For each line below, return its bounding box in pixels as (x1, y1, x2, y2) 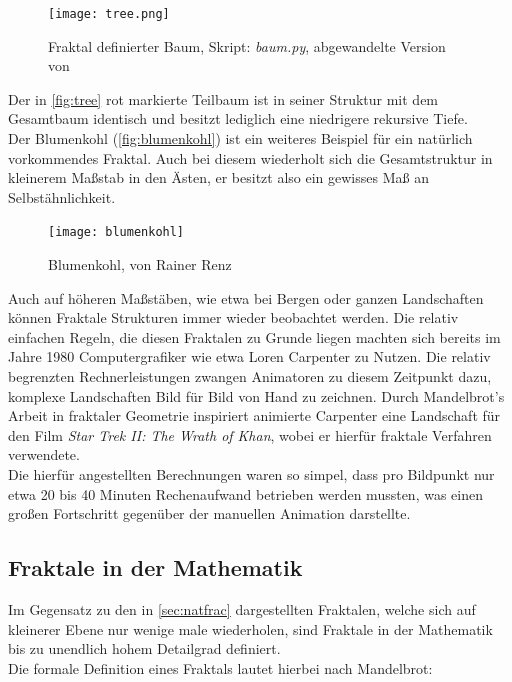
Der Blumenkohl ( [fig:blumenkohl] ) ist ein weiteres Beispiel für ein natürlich (8, 128, 473, 149)
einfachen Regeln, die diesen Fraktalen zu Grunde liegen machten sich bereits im (8, 326, 501, 347)
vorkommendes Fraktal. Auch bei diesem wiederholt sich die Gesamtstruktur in (8, 147, 493, 168)
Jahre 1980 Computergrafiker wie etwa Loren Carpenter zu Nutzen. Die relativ (8, 346, 491, 367)
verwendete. (8, 444, 80, 465)
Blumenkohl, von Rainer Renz (48, 254, 232, 275)
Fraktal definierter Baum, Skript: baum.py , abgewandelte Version (48, 35, 446, 56)
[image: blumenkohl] (48, 225, 185, 240)
